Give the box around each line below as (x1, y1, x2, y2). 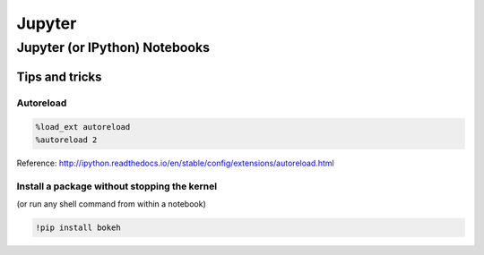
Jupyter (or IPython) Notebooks (16, 39, 211, 55)
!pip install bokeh (35, 222, 121, 233)
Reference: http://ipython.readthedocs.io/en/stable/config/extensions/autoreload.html (16, 157, 335, 168)
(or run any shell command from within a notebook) (16, 198, 206, 209)
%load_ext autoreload (35, 122, 131, 132)
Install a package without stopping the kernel (16, 180, 218, 192)
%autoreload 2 (35, 134, 98, 145)
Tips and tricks (16, 69, 102, 84)
